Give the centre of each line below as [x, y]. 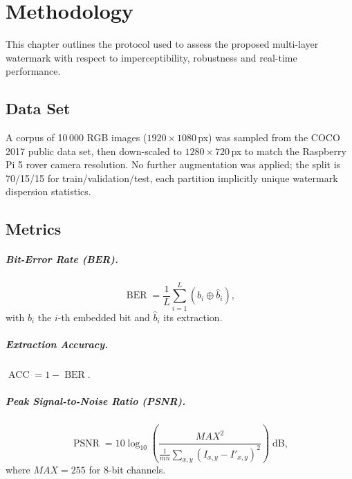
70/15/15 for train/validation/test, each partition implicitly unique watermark [172, 178]
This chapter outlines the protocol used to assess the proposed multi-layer [162, 44]
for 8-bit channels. [127, 470]
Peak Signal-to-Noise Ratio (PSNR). [96, 400]
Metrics [34, 229]
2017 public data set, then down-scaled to [94, 151]
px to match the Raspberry [289, 151]
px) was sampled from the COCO [269, 137]
